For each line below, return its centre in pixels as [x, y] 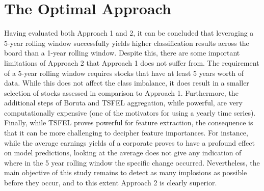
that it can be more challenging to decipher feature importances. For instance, [126, 133]
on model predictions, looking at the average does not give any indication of [123, 153]
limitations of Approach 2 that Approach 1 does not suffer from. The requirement [132, 62]
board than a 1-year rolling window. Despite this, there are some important [122, 53]
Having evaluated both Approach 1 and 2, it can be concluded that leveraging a [129, 33]
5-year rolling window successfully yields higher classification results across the [127, 43]
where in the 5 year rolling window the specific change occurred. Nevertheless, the [132, 162]
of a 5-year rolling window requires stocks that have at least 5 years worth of [124, 73]
